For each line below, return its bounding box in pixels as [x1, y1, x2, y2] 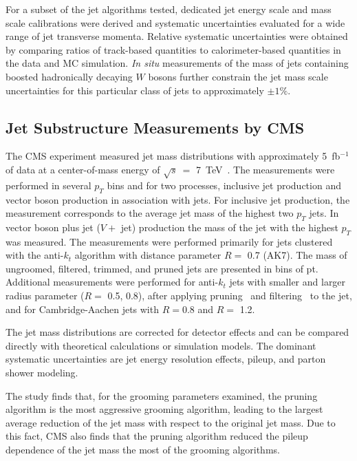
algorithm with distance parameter [74, 248, 221, 262]
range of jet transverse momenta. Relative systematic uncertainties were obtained [6, 29, 348, 43]
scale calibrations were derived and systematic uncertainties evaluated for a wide [6, 15, 345, 30]
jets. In [309, 206, 339, 220]
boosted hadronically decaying [6, 69, 133, 83]
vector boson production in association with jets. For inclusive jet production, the [6, 192, 350, 206]
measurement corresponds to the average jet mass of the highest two [6, 206, 294, 220]
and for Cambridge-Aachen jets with [6, 301, 159, 316]
